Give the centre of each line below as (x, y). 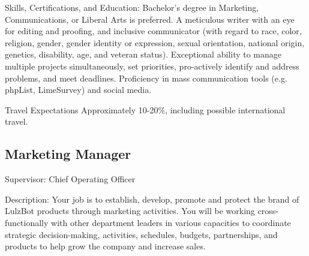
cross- (268, 211)
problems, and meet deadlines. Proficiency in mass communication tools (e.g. (146, 78)
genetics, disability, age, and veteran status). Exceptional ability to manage (143, 54)
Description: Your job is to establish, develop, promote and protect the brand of (152, 199)
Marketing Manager (68, 154)
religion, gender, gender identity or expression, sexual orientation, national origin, (155, 42)
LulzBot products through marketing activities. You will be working (130, 211)
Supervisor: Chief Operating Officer (70, 179)
